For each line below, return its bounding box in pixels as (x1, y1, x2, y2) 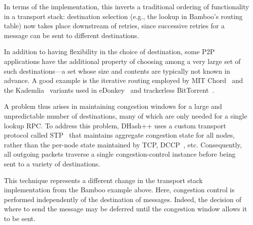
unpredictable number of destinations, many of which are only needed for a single (4, 110, 247, 121)
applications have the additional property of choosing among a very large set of (4, 56, 241, 66)
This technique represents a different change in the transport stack (4, 175, 203, 185)
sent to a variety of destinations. (4, 158, 100, 168)
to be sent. (4, 213, 36, 223)
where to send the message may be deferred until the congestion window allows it (4, 204, 247, 214)
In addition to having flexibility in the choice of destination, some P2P (4, 46, 215, 57)
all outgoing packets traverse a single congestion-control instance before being (4, 149, 235, 159)
